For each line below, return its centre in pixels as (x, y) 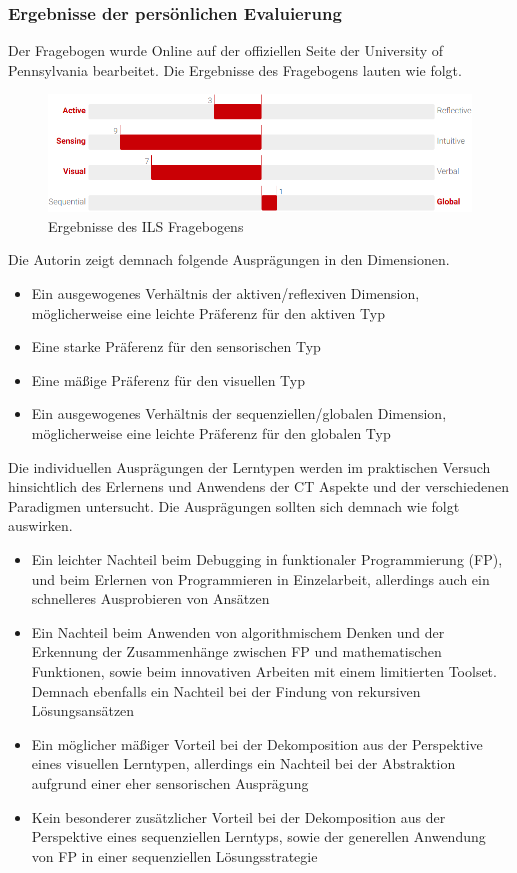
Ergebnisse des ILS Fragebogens (146, 225)
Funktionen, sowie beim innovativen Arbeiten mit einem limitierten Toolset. (264, 670)
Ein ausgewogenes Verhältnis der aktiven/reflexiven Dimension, (225, 293)
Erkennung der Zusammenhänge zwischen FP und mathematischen (236, 651)
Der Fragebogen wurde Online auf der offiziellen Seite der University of (226, 50)
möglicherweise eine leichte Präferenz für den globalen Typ (211, 433)
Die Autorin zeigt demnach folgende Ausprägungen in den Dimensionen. (229, 259)
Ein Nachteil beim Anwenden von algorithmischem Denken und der (238, 631)
